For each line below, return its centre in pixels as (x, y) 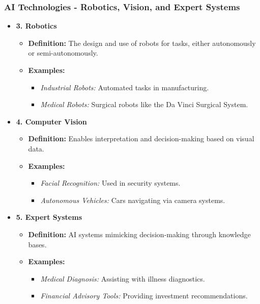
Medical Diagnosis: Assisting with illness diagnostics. (123, 278)
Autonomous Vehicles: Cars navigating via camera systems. (133, 200)
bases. (37, 244)
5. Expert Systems (49, 217)
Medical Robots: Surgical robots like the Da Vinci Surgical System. (144, 104)
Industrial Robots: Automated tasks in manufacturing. (125, 87)
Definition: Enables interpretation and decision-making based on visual (141, 138)
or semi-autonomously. (63, 53)
